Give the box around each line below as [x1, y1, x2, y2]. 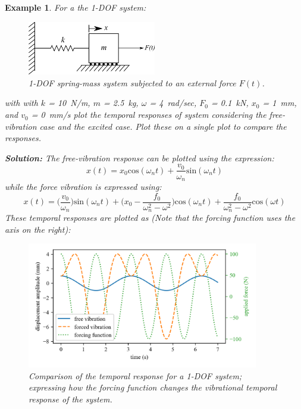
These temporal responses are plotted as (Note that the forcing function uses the [5, 211, 296, 224]
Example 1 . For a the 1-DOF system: [5, 1, 146, 13]
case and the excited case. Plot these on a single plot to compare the [39, 120, 287, 132]
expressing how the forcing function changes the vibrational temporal [29, 381, 277, 394]
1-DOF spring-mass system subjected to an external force [29, 76, 236, 89]
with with [5, 96, 38, 109]
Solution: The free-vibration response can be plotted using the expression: [5, 151, 274, 164]
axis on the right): [5, 223, 71, 235]
